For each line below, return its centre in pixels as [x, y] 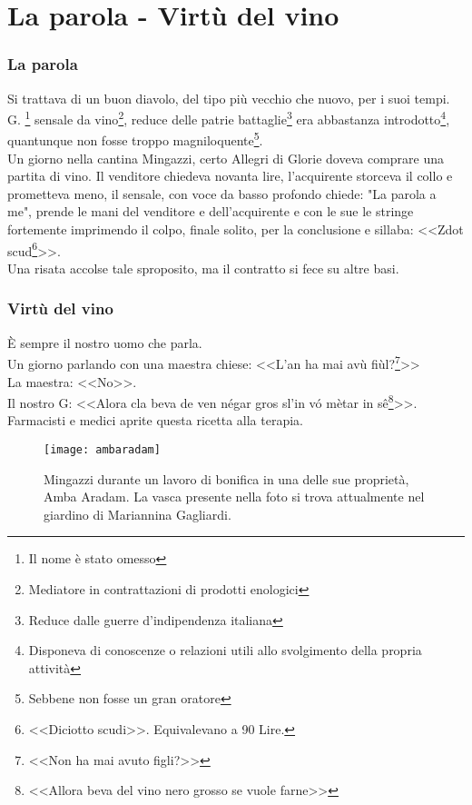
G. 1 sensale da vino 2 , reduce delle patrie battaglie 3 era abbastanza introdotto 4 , [229, 118]
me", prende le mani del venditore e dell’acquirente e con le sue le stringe [211, 211]
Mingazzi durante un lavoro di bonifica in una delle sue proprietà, [226, 478]
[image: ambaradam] [102, 450]
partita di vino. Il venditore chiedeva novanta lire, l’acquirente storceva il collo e [230, 176]
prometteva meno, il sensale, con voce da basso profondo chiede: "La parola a [222, 193]
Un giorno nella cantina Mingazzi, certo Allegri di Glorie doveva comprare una [226, 158]
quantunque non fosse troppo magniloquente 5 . [135, 139]
